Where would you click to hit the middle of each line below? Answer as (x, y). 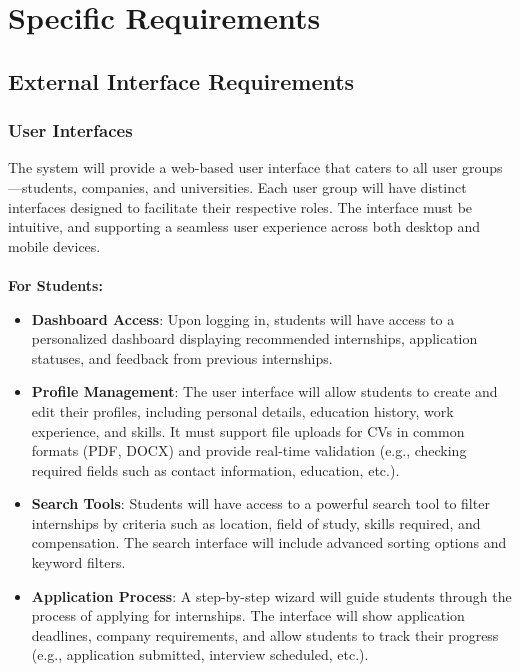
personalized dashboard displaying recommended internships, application (254, 338)
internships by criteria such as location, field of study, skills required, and (256, 522)
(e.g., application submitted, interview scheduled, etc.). (200, 654)
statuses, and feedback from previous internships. (182, 357)
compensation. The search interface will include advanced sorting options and (269, 542)
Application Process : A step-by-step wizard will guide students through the (271, 595)
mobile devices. (54, 245)
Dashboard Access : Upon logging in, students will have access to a (243, 318)
